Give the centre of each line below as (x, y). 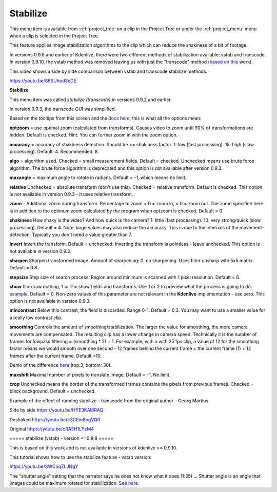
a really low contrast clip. (36, 318)
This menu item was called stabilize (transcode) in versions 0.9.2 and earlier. (91, 100)
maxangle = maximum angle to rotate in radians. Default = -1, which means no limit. (98, 178)
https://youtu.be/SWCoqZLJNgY (44, 466)
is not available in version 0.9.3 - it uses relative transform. (71, 194)
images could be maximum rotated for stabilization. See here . (74, 483)
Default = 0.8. (24, 268)
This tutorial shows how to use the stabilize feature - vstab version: (80, 457)
